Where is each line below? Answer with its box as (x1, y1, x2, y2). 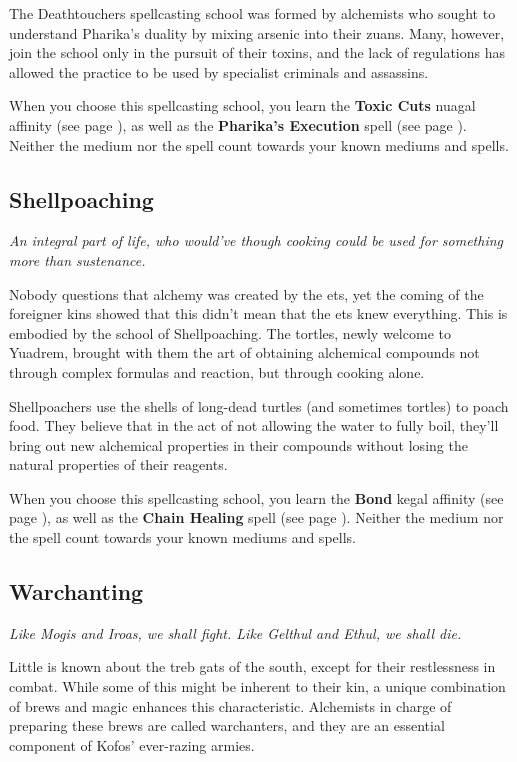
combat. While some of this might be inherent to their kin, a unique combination (9, 676, 506, 697)
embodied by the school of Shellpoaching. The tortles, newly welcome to (9, 322, 451, 343)
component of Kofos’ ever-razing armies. (9, 734, 255, 755)
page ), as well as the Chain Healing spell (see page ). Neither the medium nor (9, 507, 504, 528)
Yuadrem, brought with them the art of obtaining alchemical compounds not (9, 342, 480, 363)
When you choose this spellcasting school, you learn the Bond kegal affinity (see (9, 487, 504, 508)
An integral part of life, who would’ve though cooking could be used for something (9, 230, 504, 251)
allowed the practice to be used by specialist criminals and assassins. (9, 61, 429, 82)
